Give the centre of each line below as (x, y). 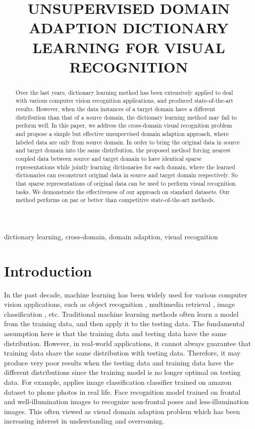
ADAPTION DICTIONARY (129, 28)
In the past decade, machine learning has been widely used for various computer (126, 294)
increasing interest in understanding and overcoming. (84, 421)
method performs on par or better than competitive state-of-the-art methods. (115, 200)
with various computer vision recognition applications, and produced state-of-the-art (124, 101)
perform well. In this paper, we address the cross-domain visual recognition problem (124, 125)
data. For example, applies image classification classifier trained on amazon (118, 382)
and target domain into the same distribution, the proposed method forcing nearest (123, 150)
